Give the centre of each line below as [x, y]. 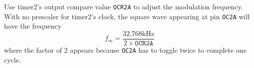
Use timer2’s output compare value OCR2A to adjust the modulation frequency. [124, 6]
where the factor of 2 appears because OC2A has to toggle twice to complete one [125, 50]
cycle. [12, 59]
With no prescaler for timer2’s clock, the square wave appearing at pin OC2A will [127, 16]
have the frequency [33, 26]
